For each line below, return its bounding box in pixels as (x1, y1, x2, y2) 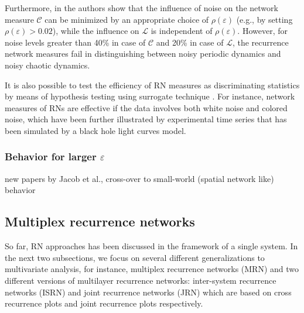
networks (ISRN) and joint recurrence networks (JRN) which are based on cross (5, 286, 292, 298)
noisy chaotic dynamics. (5, 59, 90, 71)
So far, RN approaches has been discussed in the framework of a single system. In (5, 240, 298, 252)
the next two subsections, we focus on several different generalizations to (5, 251, 265, 263)
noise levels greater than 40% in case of (5, 36, 146, 48)
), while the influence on (52, 25, 139, 37)
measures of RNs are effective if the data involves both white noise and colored (5, 101, 288, 113)
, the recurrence (232, 36, 289, 48)
